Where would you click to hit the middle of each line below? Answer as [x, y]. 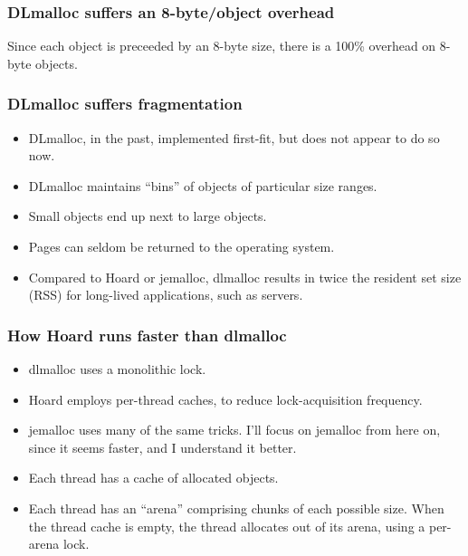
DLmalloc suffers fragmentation [125, 104]
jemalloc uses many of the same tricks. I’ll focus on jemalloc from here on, [234, 430]
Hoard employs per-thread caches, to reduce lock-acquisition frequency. [225, 399]
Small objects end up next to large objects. [148, 216]
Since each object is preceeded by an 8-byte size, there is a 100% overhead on [222, 46]
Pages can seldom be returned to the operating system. [181, 246]
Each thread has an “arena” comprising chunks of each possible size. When [236, 508]
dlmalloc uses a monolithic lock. [117, 369]
